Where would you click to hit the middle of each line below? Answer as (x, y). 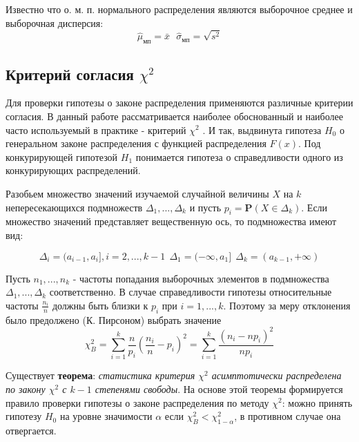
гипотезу (24, 416)
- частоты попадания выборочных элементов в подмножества (201, 278)
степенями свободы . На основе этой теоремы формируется (219, 388)
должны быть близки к (100, 305)
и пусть (205, 207)
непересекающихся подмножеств (74, 207)
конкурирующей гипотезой (62, 156)
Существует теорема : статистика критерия (100, 375)
